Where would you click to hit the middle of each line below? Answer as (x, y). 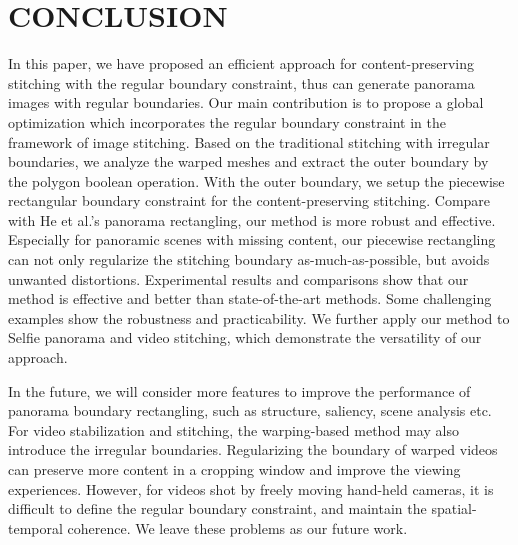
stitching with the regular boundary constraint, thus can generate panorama (241, 82)
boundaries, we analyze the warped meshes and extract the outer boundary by (248, 161)
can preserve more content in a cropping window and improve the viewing (234, 469)
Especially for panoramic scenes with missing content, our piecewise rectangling (252, 239)
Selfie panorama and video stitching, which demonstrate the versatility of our (245, 337)
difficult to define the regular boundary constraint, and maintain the (217, 508)
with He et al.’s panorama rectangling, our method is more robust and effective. (252, 219)
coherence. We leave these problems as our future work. (237, 527)
